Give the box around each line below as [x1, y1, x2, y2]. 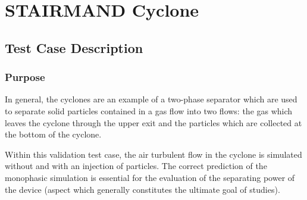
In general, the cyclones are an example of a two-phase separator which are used [5, 93, 297, 105]
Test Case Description [5, 38, 143, 57]
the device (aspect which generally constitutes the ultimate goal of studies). [5, 183, 280, 195]
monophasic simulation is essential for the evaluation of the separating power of [5, 171, 295, 183]
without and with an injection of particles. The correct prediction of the [5, 160, 267, 172]
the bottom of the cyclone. [5, 128, 102, 140]
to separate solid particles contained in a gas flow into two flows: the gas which [5, 104, 293, 117]
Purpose [5, 70, 45, 85]
